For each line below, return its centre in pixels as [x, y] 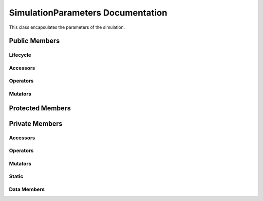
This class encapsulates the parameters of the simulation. [67, 27]
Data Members [27, 189]
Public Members [34, 41]
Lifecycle [20, 55]
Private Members [36, 124]
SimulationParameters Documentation [88, 13]
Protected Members [40, 108]
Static [16, 176]
